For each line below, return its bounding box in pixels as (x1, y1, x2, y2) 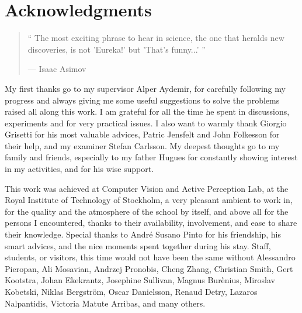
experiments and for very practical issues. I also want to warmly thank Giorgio (5, 116, 287, 129)
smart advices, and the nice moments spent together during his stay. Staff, (5, 239, 271, 252)
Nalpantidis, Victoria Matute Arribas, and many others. (5, 297, 206, 309)
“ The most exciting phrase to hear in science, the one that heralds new (27, 32, 284, 44)
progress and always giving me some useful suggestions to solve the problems (5, 94, 280, 106)
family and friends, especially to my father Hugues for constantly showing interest (5, 151, 298, 163)
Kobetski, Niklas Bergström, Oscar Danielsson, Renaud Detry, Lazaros (5, 286, 258, 297)
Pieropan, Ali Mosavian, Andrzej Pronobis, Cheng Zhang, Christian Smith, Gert (5, 262, 293, 274)
